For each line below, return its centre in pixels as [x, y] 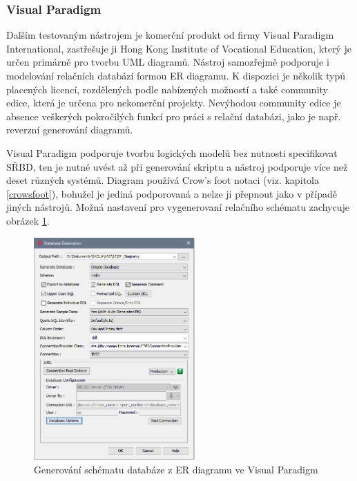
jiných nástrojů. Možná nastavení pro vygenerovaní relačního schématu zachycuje [178, 207]
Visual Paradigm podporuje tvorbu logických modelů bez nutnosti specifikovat [172, 152]
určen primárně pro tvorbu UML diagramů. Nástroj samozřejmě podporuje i [168, 62]
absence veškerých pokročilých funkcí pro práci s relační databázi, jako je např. [174, 116]
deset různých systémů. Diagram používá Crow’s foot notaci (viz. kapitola [163, 180]
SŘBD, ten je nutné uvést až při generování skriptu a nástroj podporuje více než [177, 166]
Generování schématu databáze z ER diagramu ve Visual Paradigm [176, 469]
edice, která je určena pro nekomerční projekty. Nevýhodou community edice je [174, 103]
